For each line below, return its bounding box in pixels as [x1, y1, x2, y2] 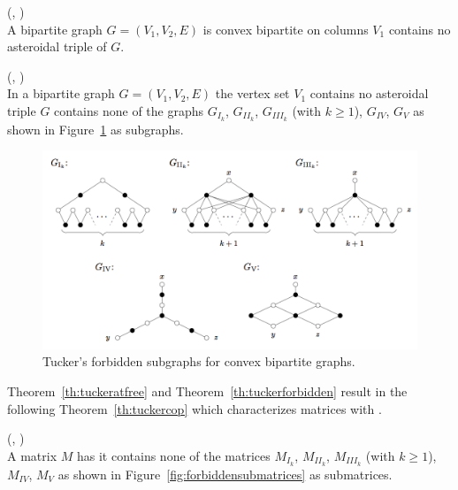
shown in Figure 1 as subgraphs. [7, 119, 184, 138]
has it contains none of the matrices [76, 446, 271, 464]
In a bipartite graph [7, 84, 115, 103]
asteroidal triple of [7, 37, 107, 56]
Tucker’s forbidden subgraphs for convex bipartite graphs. [42, 352, 355, 371]
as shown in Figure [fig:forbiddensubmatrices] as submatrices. [57, 464, 393, 483]
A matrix [7, 446, 57, 464]
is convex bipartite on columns [202, 19, 369, 38]
